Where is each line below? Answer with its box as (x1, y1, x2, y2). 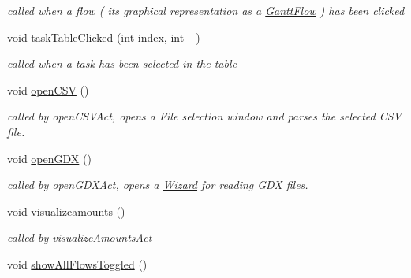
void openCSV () (7, 81, 89, 98)
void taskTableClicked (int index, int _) (7, 28, 200, 45)
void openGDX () (7, 150, 92, 166)
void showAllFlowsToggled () (7, 255, 148, 272)
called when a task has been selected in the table (7, 55, 237, 72)
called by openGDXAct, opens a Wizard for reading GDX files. (7, 176, 308, 193)
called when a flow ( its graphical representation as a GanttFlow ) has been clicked (7, 2, 405, 18)
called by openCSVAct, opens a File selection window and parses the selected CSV (7, 108, 402, 124)
